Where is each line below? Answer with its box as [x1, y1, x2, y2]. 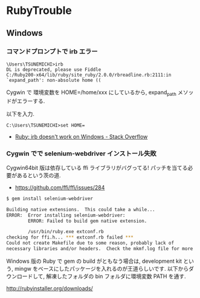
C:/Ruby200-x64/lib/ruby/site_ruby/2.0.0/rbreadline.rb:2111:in [6, 72, 172, 78]
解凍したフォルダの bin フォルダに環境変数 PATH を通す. [46, 273, 186, 280]
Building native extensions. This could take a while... [6, 206, 155, 212]
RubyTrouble [6, 4, 73, 18]
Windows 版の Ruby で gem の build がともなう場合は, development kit [6, 257, 182, 265]
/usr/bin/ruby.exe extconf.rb [28, 229, 104, 235]
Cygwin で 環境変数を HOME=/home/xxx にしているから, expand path [6, 89, 176, 97]
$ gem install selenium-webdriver [6, 195, 94, 201]
